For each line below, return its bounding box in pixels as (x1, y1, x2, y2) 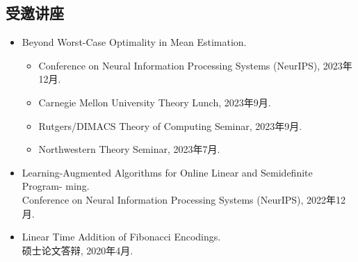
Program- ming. (22, 179, 90, 193)
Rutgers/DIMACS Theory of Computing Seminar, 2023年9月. (38, 118, 302, 133)
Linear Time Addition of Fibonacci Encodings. (22, 229, 221, 244)
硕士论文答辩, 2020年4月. (22, 243, 133, 257)
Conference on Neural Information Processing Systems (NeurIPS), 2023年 (38, 58, 352, 72)
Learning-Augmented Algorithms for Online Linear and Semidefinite (22, 165, 313, 179)
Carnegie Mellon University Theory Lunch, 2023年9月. (38, 95, 271, 109)
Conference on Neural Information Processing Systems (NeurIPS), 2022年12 (22, 192, 346, 206)
